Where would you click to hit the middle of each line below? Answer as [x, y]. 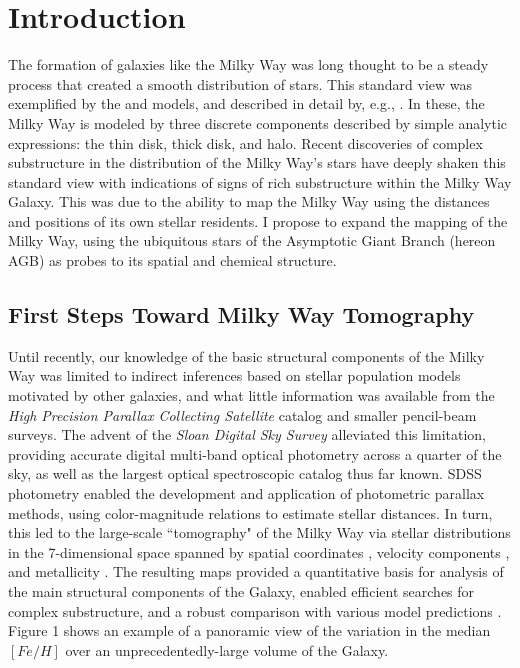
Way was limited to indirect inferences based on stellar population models [234, 375]
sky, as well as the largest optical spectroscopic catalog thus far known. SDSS [245, 473]
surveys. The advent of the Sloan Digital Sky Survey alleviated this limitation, [247, 434]
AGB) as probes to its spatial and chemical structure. [172, 260]
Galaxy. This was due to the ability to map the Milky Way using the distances [249, 201]
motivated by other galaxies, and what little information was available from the [251, 395]
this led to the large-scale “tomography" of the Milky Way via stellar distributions [259, 532]
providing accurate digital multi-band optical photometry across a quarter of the [255, 453]
